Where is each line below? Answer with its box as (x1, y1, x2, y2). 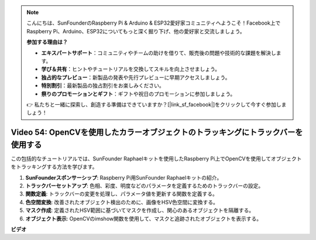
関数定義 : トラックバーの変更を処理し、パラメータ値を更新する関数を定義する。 (25, 190, 218, 197)
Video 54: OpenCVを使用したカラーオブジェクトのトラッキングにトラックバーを (11, 128, 303, 138)
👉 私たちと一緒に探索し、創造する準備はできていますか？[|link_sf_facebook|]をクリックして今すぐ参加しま (26, 101, 287, 108)
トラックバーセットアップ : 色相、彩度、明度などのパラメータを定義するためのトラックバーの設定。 (25, 182, 264, 189)
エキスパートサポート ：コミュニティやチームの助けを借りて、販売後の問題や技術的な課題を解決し (41, 49, 276, 56)
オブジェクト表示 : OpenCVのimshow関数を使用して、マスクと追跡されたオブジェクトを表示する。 (25, 215, 262, 222)
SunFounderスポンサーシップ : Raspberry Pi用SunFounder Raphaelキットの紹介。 (25, 174, 222, 181)
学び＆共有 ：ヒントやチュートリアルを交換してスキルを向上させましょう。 (41, 66, 221, 73)
